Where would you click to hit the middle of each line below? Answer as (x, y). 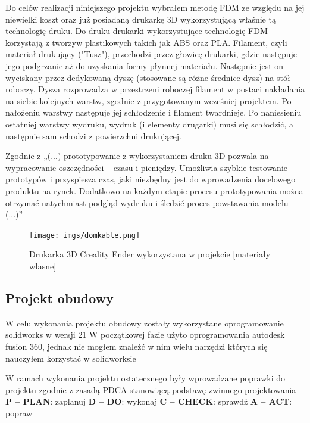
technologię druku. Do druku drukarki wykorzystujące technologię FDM (137, 31)
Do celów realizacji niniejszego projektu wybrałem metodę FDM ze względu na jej (155, 7)
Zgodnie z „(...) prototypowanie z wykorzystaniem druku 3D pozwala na (137, 156)
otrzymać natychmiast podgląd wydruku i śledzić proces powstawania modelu (147, 202)
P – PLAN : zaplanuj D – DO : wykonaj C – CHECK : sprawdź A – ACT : (149, 401)
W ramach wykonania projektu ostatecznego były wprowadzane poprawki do (145, 378)
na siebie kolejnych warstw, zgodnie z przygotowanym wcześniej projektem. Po (148, 100)
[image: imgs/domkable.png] (85, 235)
